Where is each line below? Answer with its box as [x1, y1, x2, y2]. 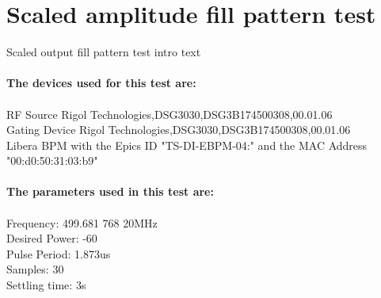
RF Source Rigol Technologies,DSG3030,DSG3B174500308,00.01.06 [6, 105, 333, 122]
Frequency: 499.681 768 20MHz [6, 214, 158, 231]
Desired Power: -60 [6, 230, 97, 246]
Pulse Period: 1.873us [6, 245, 111, 262]
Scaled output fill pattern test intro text [6, 44, 201, 60]
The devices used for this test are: [6, 74, 196, 91]
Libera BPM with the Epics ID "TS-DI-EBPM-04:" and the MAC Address [6, 136, 368, 153]
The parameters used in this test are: [6, 183, 214, 200]
